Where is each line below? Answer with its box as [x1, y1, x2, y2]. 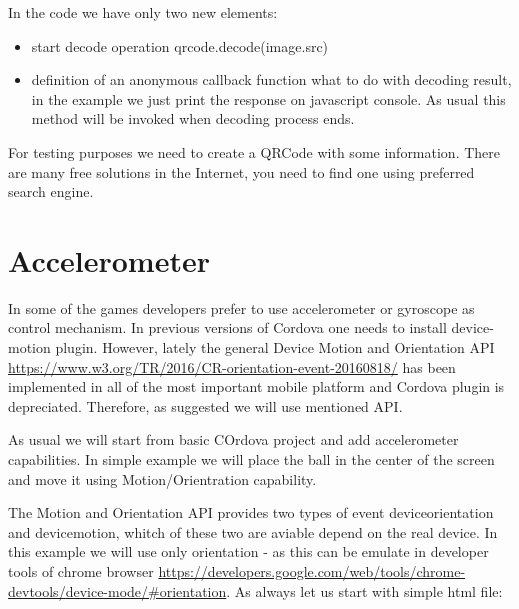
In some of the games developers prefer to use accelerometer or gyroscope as [8, 297, 475, 318]
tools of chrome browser [8, 561, 154, 581]
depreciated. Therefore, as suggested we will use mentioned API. [8, 395, 403, 416]
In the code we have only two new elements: [8, 2, 278, 22]
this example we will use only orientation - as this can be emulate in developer [8, 541, 489, 562]
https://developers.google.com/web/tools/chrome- [158, 561, 466, 581]
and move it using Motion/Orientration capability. [8, 468, 317, 489]
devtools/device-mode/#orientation [8, 580, 227, 601]
